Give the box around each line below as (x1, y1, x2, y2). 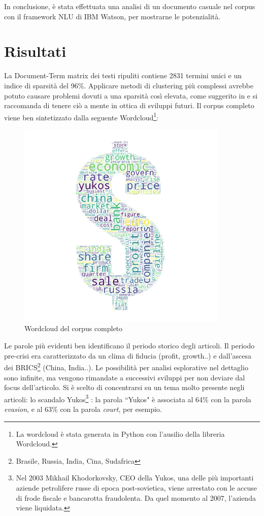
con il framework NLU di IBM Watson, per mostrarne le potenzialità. (4, 11, 221, 21)
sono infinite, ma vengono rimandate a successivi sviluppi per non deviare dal (4, 372, 245, 382)
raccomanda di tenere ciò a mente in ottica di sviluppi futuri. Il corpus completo (4, 100, 254, 111)
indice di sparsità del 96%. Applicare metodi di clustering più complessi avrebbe (4, 80, 253, 90)
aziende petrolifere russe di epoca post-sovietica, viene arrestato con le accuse (16, 482, 257, 493)
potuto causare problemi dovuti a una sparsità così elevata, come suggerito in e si (4, 90, 258, 101)
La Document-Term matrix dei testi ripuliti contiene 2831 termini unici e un (4, 70, 242, 81)
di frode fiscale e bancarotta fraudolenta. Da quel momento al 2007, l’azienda (16, 492, 256, 503)
